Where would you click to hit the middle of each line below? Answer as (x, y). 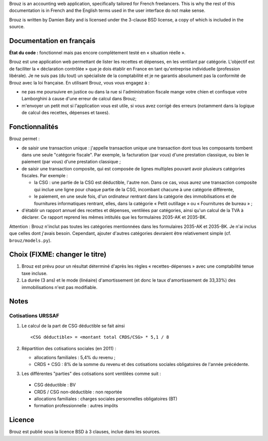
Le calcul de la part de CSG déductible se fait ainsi (73, 326)
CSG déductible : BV (55, 385)
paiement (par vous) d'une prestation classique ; (71, 162)
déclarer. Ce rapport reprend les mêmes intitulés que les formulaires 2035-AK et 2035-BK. (114, 217)
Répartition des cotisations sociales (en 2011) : (69, 348)
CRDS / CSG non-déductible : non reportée (78, 392)
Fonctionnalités (34, 127)
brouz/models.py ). (30, 240)
